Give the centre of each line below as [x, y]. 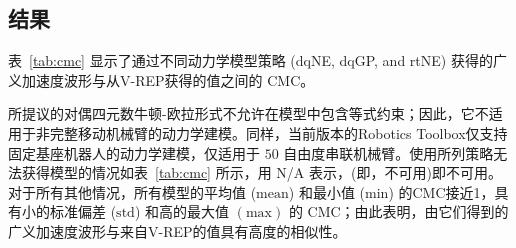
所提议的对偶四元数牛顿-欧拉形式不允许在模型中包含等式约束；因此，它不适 [255, 113]
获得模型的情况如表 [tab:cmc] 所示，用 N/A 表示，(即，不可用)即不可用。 [261, 172]
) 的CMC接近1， [441, 191]
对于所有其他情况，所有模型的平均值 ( [132, 191]
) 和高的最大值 [181, 211]
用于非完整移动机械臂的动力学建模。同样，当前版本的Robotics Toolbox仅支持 [258, 132]
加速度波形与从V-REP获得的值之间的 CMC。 [168, 79]
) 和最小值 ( [327, 191]
